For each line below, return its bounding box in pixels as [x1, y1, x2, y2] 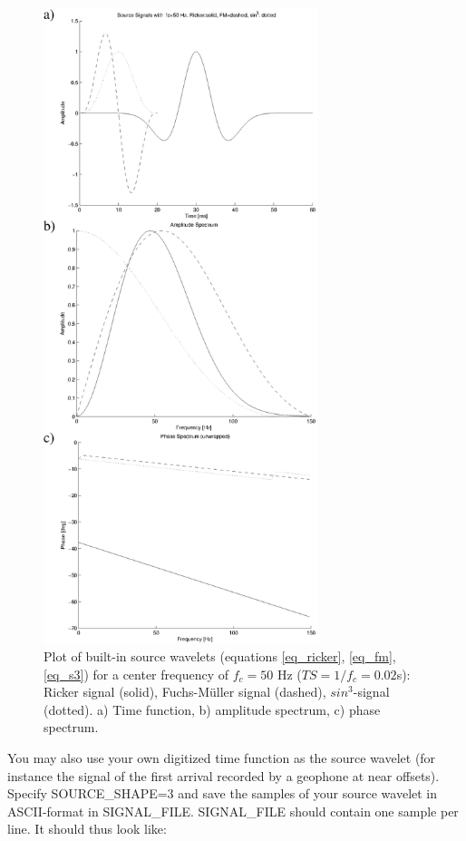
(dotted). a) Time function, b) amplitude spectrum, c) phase [44, 699, 381, 719]
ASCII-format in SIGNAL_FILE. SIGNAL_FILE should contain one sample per [7, 801, 459, 820]
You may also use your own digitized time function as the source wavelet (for [7, 748, 436, 767]
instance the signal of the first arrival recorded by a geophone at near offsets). [7, 766, 440, 785]
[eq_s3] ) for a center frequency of [44, 664, 228, 683]
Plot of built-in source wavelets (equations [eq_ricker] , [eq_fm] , [44, 646, 396, 665]
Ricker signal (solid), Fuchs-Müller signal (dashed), [44, 682, 326, 701]
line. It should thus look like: [7, 819, 167, 838]
